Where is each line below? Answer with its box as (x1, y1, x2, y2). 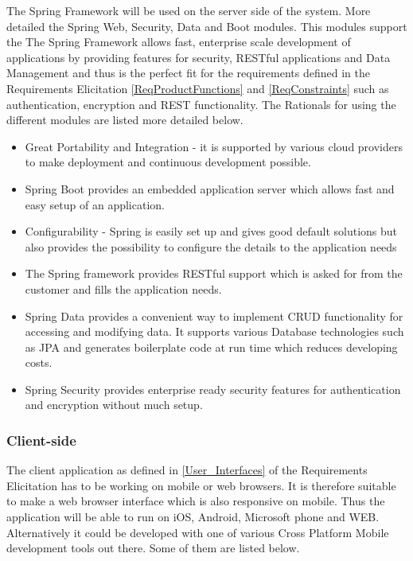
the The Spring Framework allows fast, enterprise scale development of (6, 33, 351, 50)
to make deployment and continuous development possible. (25, 154, 311, 170)
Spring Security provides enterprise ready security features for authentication (25, 380, 401, 397)
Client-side (6, 430, 76, 450)
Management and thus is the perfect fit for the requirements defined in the (6, 64, 370, 81)
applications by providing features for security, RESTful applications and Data (6, 49, 391, 65)
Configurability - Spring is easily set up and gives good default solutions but (25, 223, 398, 240)
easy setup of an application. (25, 196, 165, 212)
